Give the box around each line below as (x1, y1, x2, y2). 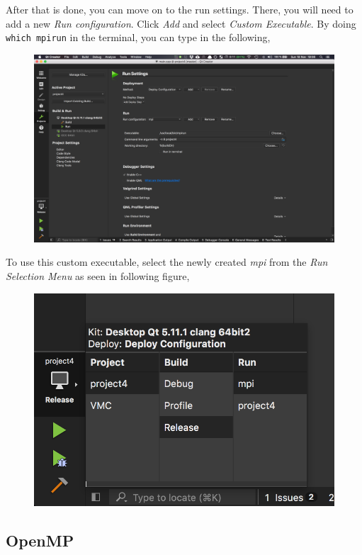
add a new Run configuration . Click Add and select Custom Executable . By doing (6, 16, 356, 30)
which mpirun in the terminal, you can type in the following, (6, 30, 271, 45)
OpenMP (6, 529, 74, 551)
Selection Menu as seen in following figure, (6, 269, 190, 284)
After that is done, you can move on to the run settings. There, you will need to (6, 2, 353, 16)
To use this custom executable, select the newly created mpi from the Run (6, 254, 328, 269)
